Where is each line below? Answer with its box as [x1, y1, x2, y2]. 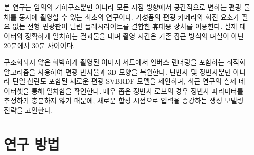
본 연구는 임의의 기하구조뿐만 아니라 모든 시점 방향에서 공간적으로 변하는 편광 [4, 2, 242, 12]
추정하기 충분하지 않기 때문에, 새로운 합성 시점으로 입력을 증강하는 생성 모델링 [4, 95, 244, 105]
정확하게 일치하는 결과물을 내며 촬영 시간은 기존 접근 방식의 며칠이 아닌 [25, 30, 244, 41]
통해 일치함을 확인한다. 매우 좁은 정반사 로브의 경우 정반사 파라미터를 [31, 85, 244, 96]
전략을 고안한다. [4, 104, 52, 115]
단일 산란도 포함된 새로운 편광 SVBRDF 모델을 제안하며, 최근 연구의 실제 [12, 76, 237, 86]
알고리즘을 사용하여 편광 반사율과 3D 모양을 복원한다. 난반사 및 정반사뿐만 [4, 66, 231, 77]
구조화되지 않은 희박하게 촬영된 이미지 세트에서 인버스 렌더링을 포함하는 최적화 [4, 56, 246, 67]
